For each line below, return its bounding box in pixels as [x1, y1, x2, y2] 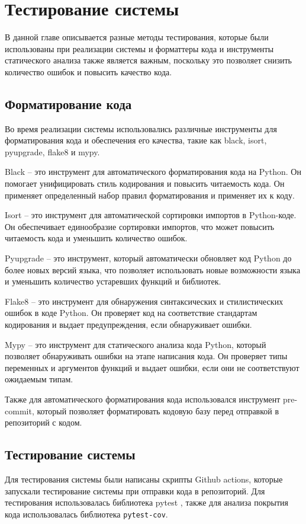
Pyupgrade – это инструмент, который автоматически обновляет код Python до [5, 252, 292, 264]
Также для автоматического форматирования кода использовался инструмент [5, 392, 281, 405]
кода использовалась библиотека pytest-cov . [5, 507, 168, 520]
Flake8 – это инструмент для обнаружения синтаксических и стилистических [5, 295, 284, 307]
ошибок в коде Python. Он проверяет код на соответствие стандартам [5, 306, 257, 319]
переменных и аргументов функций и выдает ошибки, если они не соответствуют [5, 361, 299, 373]
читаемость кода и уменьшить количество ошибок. [5, 232, 188, 244]
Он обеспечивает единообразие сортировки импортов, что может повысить [5, 220, 275, 232]
